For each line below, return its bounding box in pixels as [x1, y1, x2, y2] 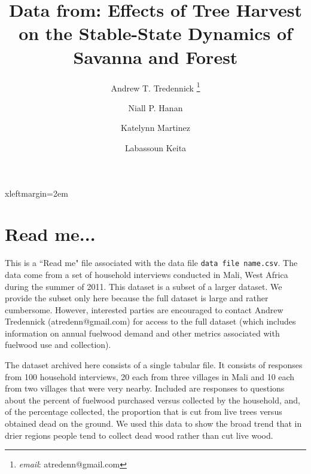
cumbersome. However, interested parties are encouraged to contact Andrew [5, 303, 283, 316]
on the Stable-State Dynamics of [19, 21, 292, 45]
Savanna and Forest [73, 44, 238, 69]
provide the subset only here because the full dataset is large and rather [5, 292, 269, 304]
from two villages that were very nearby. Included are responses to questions [5, 382, 285, 395]
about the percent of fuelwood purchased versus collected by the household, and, [5, 393, 300, 406]
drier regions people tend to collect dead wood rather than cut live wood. [5, 429, 273, 441]
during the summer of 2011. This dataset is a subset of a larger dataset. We [5, 280, 282, 292]
